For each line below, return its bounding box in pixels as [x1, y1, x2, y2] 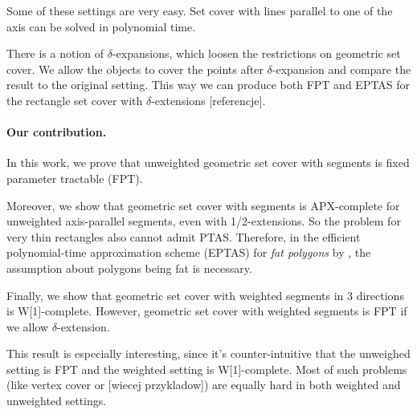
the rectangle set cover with [6, 91, 143, 108]
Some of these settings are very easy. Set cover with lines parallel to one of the [6, 2, 393, 18]
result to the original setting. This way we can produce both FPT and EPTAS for [6, 76, 411, 93]
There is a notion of [6, 45, 104, 62]
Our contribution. [6, 124, 107, 140]
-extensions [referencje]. [151, 91, 266, 108]
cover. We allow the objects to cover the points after [6, 60, 264, 77]
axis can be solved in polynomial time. [6, 18, 196, 34]
